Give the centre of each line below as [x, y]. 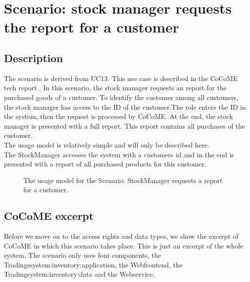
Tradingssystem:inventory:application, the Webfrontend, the [93, 264]
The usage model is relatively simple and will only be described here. [107, 144]
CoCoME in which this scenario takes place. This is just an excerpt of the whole [124, 245]
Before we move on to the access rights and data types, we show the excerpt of [121, 236]
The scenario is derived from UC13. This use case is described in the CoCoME [121, 78]
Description [34, 58]
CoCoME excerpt [49, 216]
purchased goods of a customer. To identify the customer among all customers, [121, 97]
